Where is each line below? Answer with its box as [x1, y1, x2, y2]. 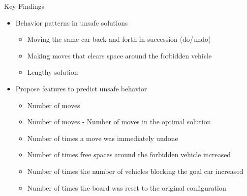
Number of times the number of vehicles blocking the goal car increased [27, 166, 244, 176]
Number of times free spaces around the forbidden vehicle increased [27, 149, 231, 160]
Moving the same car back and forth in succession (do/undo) [27, 34, 211, 44]
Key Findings [4, 1, 44, 11]
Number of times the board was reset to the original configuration [27, 182, 226, 193]
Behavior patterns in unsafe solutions [15, 17, 128, 28]
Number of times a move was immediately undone [27, 133, 178, 143]
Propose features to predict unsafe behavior [15, 83, 147, 93]
